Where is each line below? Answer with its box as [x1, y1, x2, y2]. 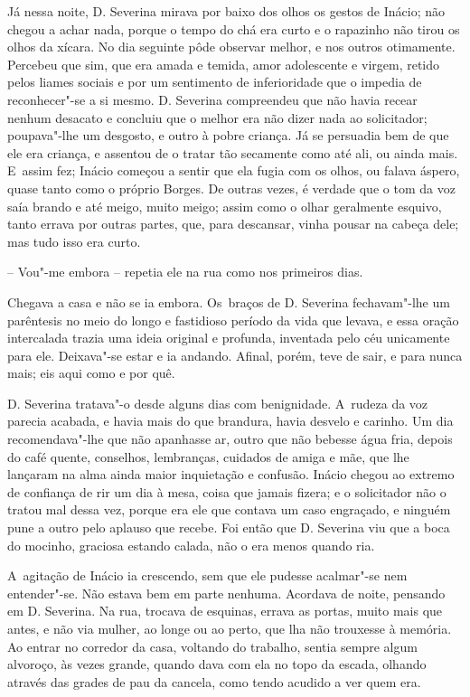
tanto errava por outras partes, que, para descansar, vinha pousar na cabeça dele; [7, 214, 459, 233]
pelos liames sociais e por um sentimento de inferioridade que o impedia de [7, 72, 422, 91]
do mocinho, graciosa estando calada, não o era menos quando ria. [7, 535, 375, 554]
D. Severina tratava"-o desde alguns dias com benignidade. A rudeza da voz [7, 393, 428, 412]
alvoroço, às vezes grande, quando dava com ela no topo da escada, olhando [7, 655, 427, 673]
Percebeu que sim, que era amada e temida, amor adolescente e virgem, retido [7, 54, 440, 73]
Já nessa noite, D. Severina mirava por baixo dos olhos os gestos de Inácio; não [7, 2, 446, 20]
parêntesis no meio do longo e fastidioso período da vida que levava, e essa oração [7, 310, 459, 329]
